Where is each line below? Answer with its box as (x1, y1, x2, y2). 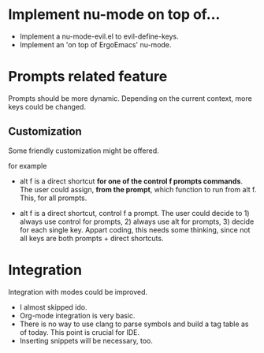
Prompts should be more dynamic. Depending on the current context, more (8, 93, 252, 103)
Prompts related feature (8, 68, 168, 86)
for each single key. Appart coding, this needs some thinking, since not (19, 225, 251, 234)
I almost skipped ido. (19, 302, 87, 312)
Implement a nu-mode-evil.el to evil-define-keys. (19, 32, 179, 41)
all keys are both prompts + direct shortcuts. (19, 233, 164, 243)
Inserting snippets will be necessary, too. (19, 336, 154, 345)
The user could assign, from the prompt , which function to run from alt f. (19, 184, 257, 194)
